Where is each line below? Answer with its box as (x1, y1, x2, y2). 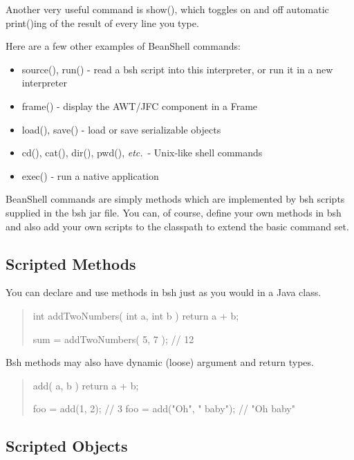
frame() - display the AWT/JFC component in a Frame (21, 98, 258, 113)
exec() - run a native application (21, 168, 159, 183)
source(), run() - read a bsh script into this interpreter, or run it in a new (21, 62, 333, 76)
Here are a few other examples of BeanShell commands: (6, 39, 241, 53)
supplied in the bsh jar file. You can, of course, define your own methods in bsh (6, 205, 342, 219)
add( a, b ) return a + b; (32, 378, 139, 392)
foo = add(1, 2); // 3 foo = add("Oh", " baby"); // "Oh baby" (32, 401, 295, 416)
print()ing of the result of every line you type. (6, 15, 199, 30)
